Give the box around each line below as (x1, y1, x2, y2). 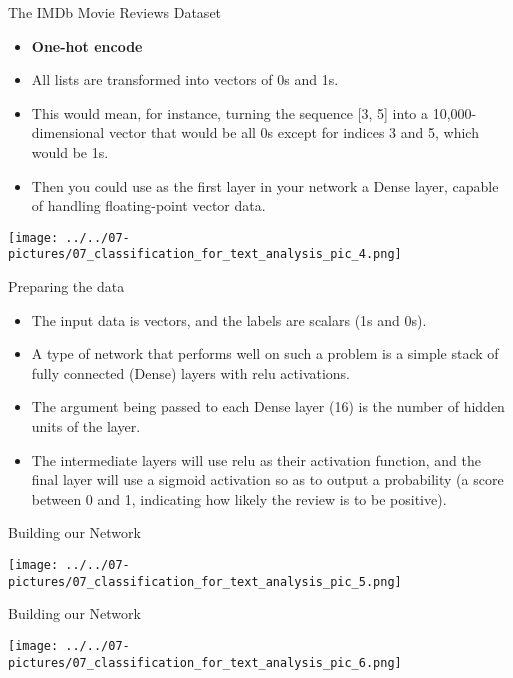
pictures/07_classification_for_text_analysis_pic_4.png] (8, 247, 402, 262)
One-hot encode (31, 35, 143, 56)
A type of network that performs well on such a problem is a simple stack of (31, 343, 499, 364)
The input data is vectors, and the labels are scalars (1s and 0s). (31, 309, 427, 330)
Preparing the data (8, 276, 125, 297)
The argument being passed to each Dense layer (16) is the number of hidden (31, 396, 505, 417)
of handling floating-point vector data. (31, 195, 266, 216)
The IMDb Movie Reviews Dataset (8, 2, 222, 22)
